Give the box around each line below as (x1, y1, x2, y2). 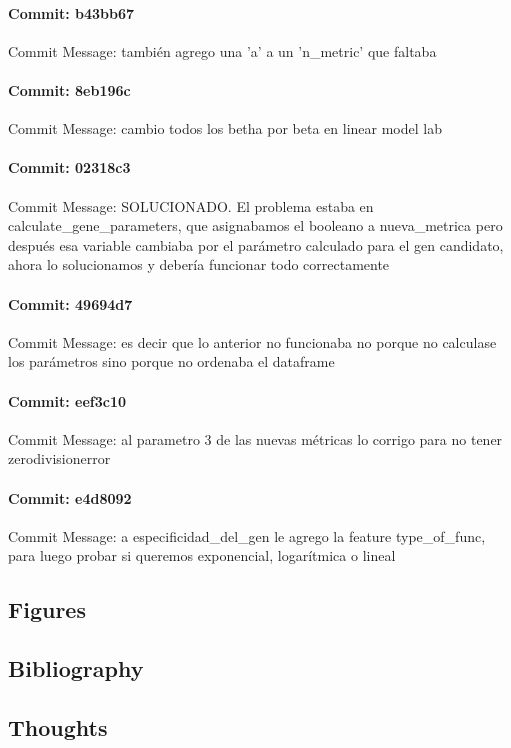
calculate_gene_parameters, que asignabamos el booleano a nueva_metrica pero (8, 215, 503, 236)
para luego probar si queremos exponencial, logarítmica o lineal (8, 545, 396, 566)
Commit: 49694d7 (8, 293, 133, 314)
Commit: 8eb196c (8, 79, 131, 100)
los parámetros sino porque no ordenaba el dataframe (8, 351, 335, 372)
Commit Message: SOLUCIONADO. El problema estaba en (8, 195, 374, 216)
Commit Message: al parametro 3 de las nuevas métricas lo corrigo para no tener (8, 428, 503, 449)
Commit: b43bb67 (8, 2, 135, 23)
